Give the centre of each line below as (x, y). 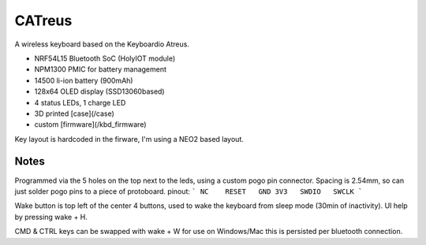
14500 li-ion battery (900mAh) (84, 80)
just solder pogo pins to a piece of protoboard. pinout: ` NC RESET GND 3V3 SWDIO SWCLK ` (189, 191)
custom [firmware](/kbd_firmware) (90, 124)
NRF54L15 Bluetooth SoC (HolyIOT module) (105, 58)
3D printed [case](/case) (74, 113)
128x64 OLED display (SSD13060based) (99, 91)
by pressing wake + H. (51, 217)
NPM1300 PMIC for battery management (101, 69)
